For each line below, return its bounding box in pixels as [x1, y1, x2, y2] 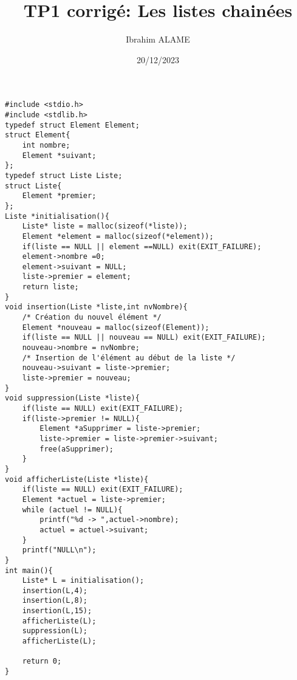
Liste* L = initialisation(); [22, 576, 145, 585]
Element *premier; [22, 191, 97, 201]
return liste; [22, 283, 79, 292]
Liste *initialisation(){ [5, 211, 109, 221]
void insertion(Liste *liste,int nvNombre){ [5, 303, 188, 312]
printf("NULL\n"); [22, 546, 97, 555]
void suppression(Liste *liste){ [5, 394, 140, 403]
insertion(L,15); [22, 606, 92, 616]
